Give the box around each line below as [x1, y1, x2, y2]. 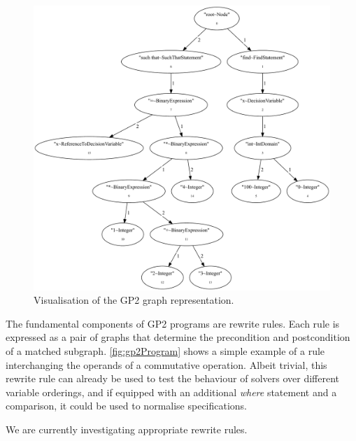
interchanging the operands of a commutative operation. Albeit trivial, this [6, 357, 327, 372]
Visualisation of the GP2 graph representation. [34, 293, 234, 307]
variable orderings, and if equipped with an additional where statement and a [6, 384, 337, 399]
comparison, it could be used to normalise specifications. [6, 398, 248, 413]
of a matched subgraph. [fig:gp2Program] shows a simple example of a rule [6, 343, 325, 358]
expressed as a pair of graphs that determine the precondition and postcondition [6, 330, 350, 344]
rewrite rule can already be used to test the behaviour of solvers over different [6, 371, 339, 386]
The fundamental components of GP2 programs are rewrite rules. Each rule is [6, 316, 340, 330]
